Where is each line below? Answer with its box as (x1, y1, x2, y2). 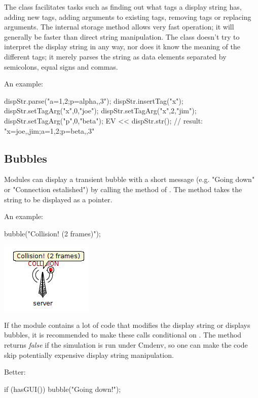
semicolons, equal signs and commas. (4, 61, 118, 72)
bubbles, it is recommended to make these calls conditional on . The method (4, 329, 242, 340)
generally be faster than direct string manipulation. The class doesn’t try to (4, 31, 240, 42)
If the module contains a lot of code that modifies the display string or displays (4, 319, 250, 330)
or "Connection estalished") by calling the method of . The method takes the (4, 183, 242, 194)
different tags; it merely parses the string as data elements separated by (4, 51, 227, 62)
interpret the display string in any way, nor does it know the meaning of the (4, 41, 240, 52)
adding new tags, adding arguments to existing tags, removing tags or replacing (4, 11, 251, 22)
